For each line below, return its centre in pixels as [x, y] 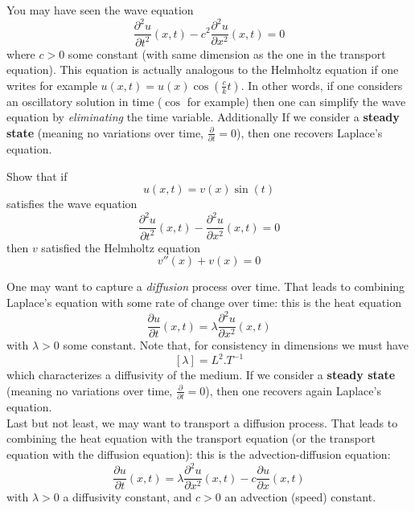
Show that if [37, 176]
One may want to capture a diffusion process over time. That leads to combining [206, 286]
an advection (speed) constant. [300, 497]
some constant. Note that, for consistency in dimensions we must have [236, 345]
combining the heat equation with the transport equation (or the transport [191, 438]
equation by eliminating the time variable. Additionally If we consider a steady [203, 117]
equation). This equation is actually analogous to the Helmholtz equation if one [203, 69]
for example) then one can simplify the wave [296, 101]
